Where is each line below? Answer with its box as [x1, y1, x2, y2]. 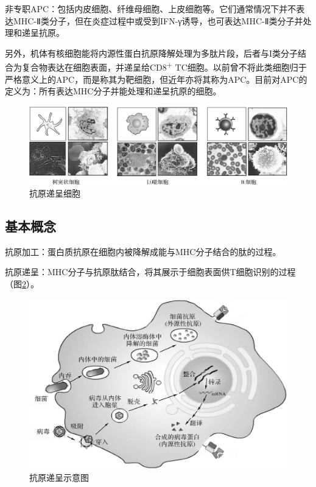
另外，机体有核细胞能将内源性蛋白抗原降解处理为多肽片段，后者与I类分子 [5, 46, 298, 59]
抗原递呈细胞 [29, 187, 80, 199]
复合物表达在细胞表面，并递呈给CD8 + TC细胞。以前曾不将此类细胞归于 [21, 59, 307, 74]
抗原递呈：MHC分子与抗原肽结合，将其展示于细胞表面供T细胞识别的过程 [5, 265, 296, 278]
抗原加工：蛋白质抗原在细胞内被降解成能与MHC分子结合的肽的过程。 [5, 245, 281, 258]
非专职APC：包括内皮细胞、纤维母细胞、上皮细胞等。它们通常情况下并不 [5, 2, 297, 15]
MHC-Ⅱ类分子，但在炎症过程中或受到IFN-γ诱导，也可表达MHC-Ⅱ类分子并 [13, 14, 303, 27]
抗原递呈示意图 [29, 471, 89, 483]
